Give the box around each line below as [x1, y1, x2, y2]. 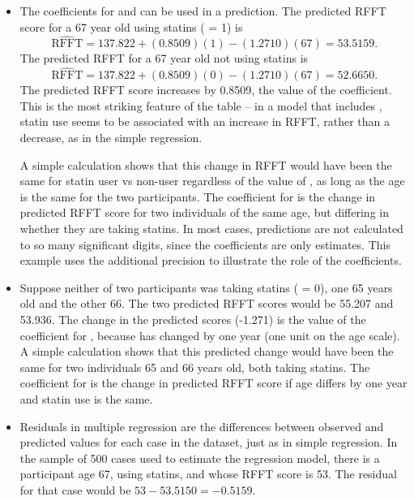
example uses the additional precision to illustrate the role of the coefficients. [19, 252, 402, 269]
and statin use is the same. [19, 390, 153, 407]
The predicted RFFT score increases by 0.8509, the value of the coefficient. [19, 81, 392, 98]
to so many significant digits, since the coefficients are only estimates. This [19, 235, 391, 253]
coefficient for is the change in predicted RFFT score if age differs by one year [19, 374, 408, 391]
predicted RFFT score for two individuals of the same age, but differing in [19, 204, 389, 221]
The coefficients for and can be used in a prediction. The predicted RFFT [19, 2, 386, 19]
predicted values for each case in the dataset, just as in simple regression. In [19, 434, 398, 451]
